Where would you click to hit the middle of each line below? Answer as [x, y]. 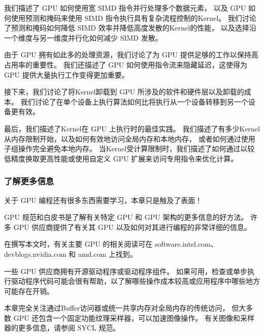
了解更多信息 [29, 181]
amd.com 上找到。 [107, 254]
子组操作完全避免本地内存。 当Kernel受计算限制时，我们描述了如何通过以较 [129, 148]
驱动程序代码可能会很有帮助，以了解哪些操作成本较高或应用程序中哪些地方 [135, 281]
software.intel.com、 [186, 244]
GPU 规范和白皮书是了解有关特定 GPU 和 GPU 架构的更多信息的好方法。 [126, 217]
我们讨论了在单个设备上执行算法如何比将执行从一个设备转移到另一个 [134, 101]
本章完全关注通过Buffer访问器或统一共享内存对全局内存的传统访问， [117, 308]
